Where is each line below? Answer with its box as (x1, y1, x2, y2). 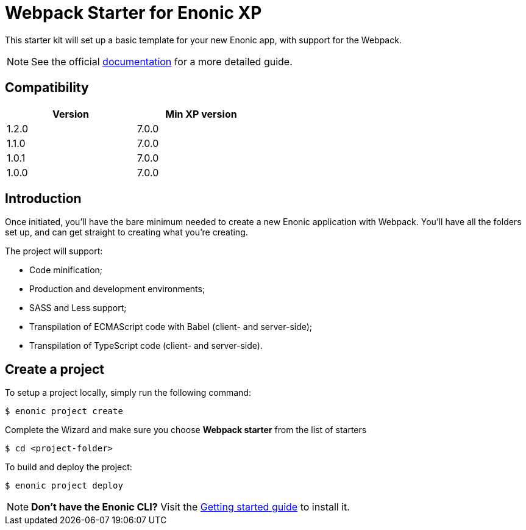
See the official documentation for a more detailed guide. (31, 55, 293, 68)
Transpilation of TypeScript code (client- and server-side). (29, 340, 263, 351)
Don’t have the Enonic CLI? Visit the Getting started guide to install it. (31, 501, 350, 514)
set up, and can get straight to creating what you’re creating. (5, 227, 248, 238)
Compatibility (5, 80, 89, 96)
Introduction (5, 191, 82, 207)
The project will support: (5, 246, 103, 257)
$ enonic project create (5, 406, 123, 417)
